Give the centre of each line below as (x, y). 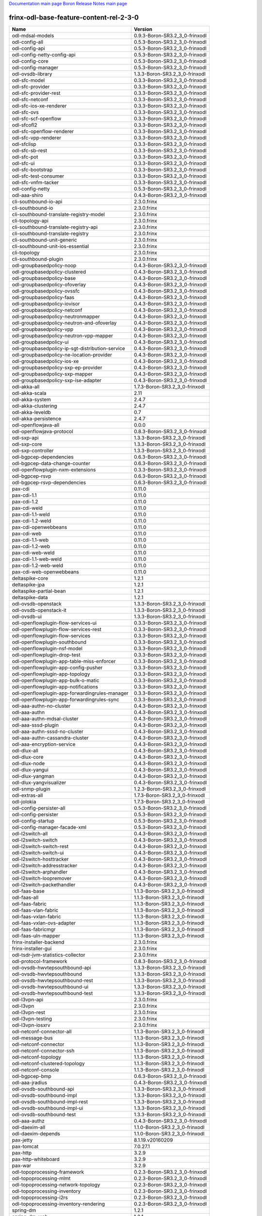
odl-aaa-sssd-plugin (35, 725)
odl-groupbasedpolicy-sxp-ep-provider (57, 367)
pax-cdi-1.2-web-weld (37, 565)
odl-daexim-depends (36, 1133)
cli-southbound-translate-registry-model (58, 214)
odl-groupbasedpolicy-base (44, 278)
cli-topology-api (30, 220)
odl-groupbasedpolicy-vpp (43, 329)
